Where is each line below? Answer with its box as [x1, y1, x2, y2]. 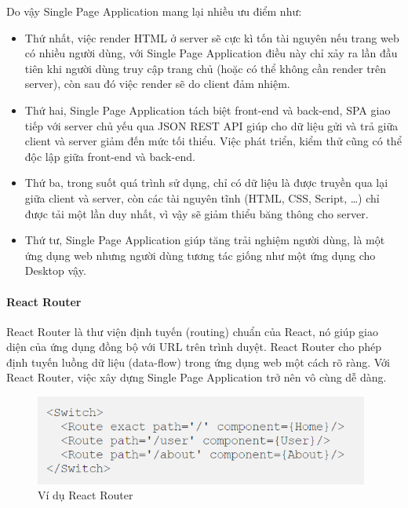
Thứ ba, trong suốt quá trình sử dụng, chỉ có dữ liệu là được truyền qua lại [24, 174, 388, 191]
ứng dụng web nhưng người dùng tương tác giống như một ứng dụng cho [24, 247, 376, 263]
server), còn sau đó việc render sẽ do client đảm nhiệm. [24, 75, 290, 92]
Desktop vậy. [24, 262, 86, 279]
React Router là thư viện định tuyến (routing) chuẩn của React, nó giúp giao [6, 323, 378, 339]
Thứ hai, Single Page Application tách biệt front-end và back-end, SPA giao [24, 101, 391, 118]
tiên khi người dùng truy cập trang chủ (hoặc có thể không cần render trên [24, 60, 387, 76]
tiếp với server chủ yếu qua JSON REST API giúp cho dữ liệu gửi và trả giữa [24, 117, 399, 133]
